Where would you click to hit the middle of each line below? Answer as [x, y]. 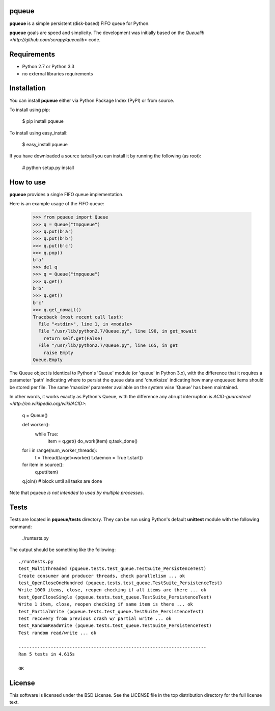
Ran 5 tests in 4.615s [47, 654]
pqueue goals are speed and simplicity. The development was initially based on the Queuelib [107, 33]
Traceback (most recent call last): [79, 317]
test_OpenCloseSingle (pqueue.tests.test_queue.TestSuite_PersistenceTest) [115, 597]
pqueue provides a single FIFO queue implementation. [66, 194]
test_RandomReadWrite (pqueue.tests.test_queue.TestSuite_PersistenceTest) [115, 626]
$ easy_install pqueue [45, 145]
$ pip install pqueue [43, 121]
